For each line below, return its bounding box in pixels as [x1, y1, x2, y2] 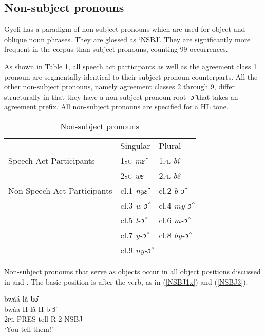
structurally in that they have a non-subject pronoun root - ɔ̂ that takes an [4, 91, 238, 102]
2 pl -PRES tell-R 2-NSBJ [4, 313, 83, 324]
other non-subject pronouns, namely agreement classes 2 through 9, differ [4, 81, 235, 92]
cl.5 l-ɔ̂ [120, 214, 144, 226]
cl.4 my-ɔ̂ [159, 199, 192, 211]
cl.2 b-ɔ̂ [159, 184, 185, 196]
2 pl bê [159, 169, 181, 181]
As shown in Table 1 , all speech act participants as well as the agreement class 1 [4, 61, 257, 71]
